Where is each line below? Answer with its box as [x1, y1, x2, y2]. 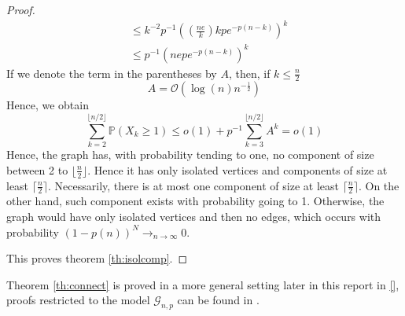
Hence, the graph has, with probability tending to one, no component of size [6, 146, 374, 163]
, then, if [228, 64, 271, 81]
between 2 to [6, 161, 68, 178]
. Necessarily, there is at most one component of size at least [48, 177, 339, 193]
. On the [358, 177, 399, 193]
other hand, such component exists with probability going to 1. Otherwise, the [6, 193, 385, 209]
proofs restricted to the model [6, 292, 150, 308]
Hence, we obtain [6, 97, 89, 113]
